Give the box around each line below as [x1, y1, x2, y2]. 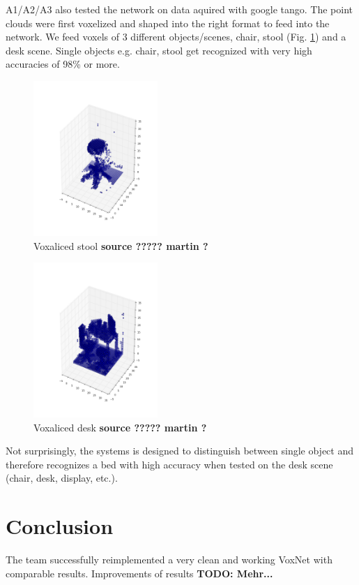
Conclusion [6, 512, 114, 540]
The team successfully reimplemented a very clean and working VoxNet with [6, 552, 333, 567]
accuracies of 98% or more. [6, 57, 120, 71]
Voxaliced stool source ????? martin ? [33, 238, 208, 253]
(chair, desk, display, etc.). [6, 471, 118, 485]
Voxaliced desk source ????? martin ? [33, 420, 207, 434]
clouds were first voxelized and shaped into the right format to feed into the [6, 15, 330, 30]
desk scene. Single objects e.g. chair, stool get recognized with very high [6, 43, 312, 57]
